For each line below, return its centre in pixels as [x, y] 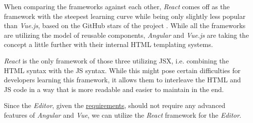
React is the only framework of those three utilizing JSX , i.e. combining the [117, 60]
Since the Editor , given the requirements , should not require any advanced [115, 105]
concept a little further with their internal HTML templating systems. [108, 44]
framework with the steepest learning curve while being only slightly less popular [125, 16]
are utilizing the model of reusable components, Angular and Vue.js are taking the [126, 35]
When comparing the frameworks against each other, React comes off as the [117, 6]
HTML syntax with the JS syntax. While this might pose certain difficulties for [122, 70]
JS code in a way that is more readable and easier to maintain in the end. [114, 89]
